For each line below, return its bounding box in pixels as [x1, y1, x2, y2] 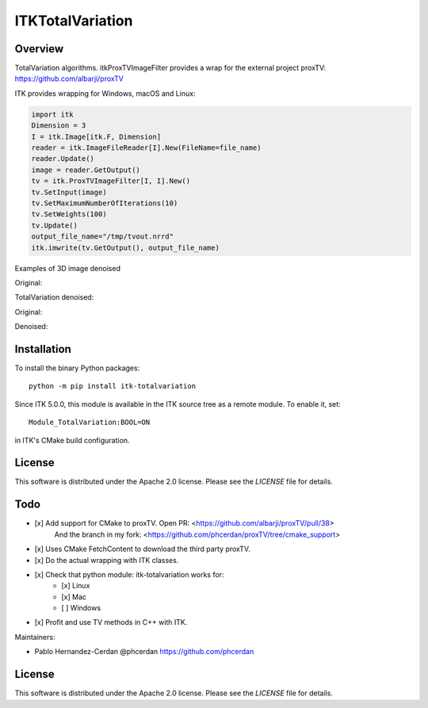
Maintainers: [14, 632, 55, 641]
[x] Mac [61, 591, 87, 602]
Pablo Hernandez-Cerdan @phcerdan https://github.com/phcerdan [34, 647, 254, 656]
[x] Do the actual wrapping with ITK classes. [34, 555, 179, 564]
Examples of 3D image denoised [14, 263, 120, 273]
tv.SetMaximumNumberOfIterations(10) [31, 198, 178, 208]
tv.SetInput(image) [31, 187, 107, 197]
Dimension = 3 [31, 121, 86, 130]
